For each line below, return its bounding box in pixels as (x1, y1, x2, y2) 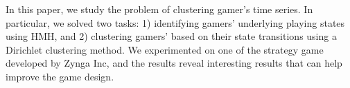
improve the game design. (6, 69, 114, 83)
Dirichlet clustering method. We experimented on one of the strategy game (6, 42, 324, 56)
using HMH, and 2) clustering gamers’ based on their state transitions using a (6, 29, 337, 43)
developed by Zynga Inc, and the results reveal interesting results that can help (6, 56, 342, 70)
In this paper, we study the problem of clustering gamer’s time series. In (6, 2, 313, 16)
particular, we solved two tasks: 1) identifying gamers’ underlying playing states (6, 15, 345, 30)
